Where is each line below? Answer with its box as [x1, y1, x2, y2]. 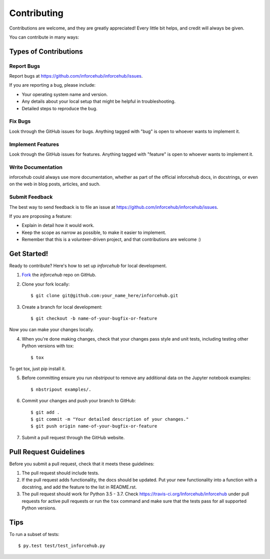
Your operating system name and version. [21, 91, 108, 97]
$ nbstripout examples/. [30, 386, 91, 392]
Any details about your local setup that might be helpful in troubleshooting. [21, 98, 176, 105]
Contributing [9, 8, 63, 19]
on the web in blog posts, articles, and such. [9, 181, 100, 187]
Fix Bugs [9, 118, 31, 125]
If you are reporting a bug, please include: [9, 82, 96, 88]
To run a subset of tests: [9, 531, 59, 537]
